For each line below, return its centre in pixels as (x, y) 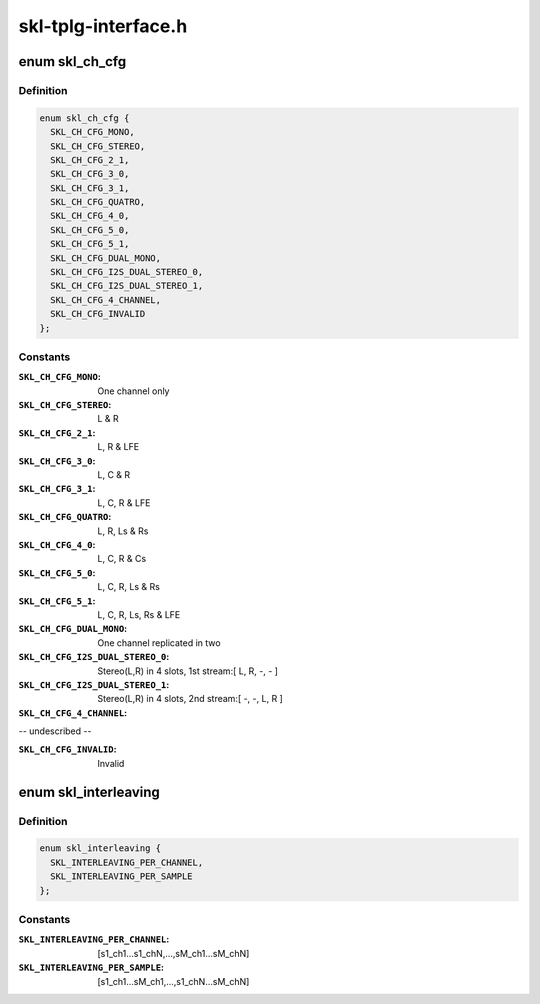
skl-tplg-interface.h (103, 26)
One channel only (133, 391)
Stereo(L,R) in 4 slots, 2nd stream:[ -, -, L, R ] (190, 699)
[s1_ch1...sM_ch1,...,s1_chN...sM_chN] (173, 981)
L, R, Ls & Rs (123, 531)
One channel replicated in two (159, 642)
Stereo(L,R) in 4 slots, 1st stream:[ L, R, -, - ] (188, 671)
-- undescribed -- (55, 731)
